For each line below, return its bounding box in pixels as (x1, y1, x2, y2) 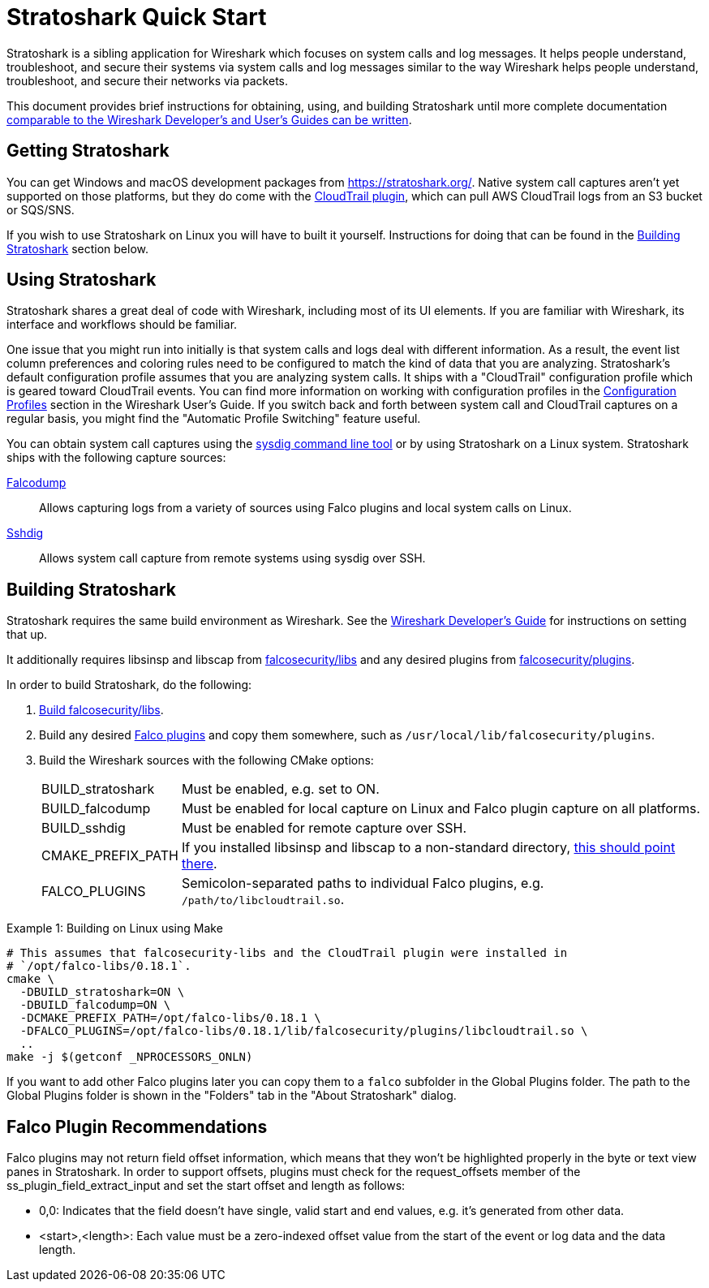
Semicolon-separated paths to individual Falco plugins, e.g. (181, 875, 544, 892)
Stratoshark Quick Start (6, 3, 267, 31)
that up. (6, 627, 48, 642)
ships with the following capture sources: (6, 450, 226, 465)
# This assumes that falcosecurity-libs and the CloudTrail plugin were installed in (6, 946, 568, 960)
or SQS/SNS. (6, 202, 75, 217)
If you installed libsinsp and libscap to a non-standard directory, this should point (181, 839, 676, 856)
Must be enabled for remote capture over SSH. (181, 820, 467, 837)
